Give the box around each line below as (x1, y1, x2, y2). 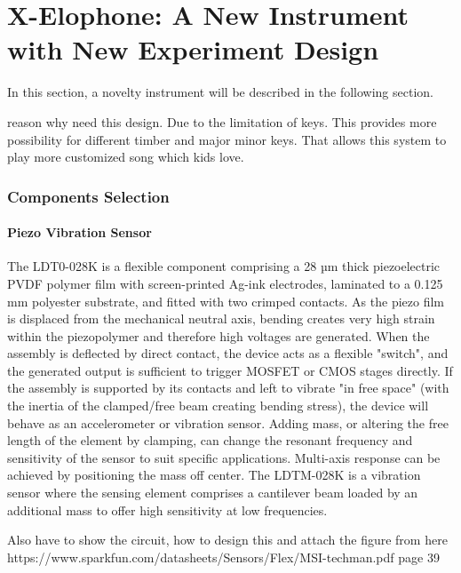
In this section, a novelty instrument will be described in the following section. (7, 83, 433, 101)
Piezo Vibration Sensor (7, 223, 152, 242)
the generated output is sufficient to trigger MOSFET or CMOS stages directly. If (7, 361, 453, 379)
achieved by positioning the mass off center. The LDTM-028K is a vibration (7, 466, 421, 484)
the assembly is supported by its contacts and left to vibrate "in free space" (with (7, 378, 449, 397)
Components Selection (7, 185, 170, 207)
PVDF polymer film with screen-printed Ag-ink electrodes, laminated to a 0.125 (7, 274, 443, 292)
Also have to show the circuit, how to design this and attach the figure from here (7, 530, 448, 549)
